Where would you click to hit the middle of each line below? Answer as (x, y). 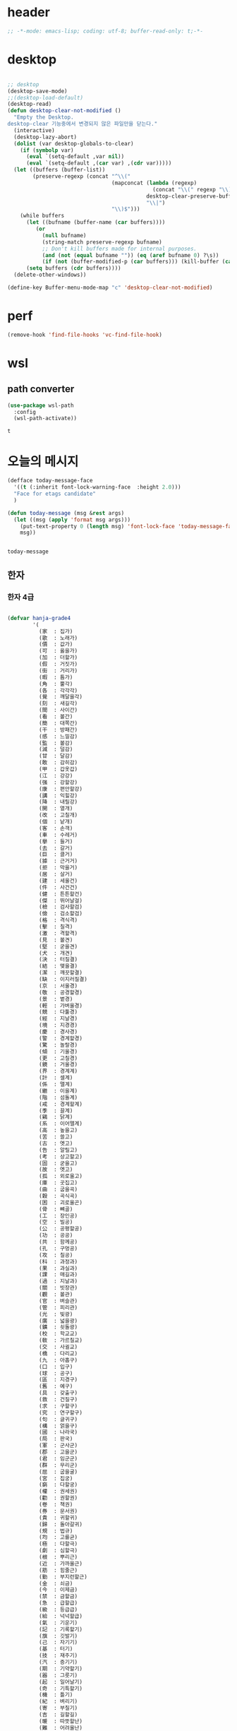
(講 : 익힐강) (58, 795)
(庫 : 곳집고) (58, 1183)
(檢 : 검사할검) (61, 907)
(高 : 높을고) (58, 1131)
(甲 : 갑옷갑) (58, 769)
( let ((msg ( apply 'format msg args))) (72, 520)
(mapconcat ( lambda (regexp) (154, 183)
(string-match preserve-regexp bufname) (102, 242)
